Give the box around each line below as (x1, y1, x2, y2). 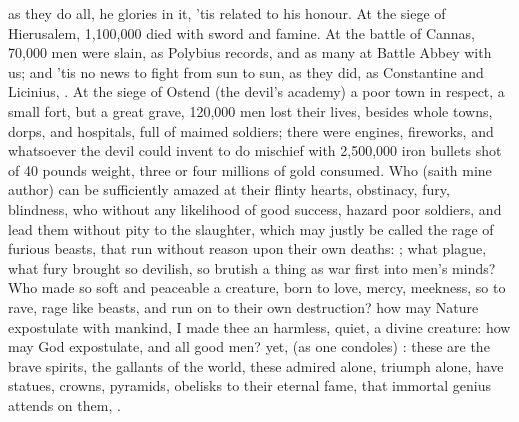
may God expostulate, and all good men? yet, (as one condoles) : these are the (8, 336, 490, 357)
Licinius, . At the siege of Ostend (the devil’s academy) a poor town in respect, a (8, 81, 505, 102)
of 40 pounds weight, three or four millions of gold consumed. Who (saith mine (8, 159, 492, 180)
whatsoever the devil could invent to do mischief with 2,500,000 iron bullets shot (8, 140, 502, 161)
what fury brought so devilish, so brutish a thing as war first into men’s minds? (8, 257, 496, 278)
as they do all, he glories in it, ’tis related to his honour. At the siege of (8, 3, 446, 23)
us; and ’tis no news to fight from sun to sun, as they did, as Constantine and (8, 61, 484, 82)
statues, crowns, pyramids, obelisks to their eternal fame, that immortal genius (8, 375, 491, 396)
